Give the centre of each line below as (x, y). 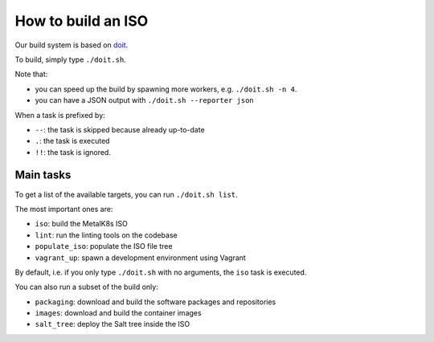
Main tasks (43, 175)
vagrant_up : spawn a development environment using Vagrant (141, 258)
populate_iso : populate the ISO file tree (104, 246)
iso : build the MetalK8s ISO (81, 224)
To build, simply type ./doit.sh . (70, 59)
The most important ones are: (64, 209)
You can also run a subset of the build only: (86, 287)
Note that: (31, 74)
